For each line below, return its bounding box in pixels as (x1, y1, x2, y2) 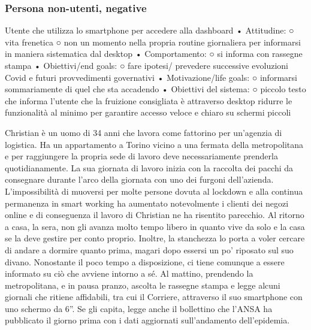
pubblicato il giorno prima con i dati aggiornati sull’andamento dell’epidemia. (5, 314, 290, 326)
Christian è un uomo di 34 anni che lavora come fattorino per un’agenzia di (5, 126, 282, 138)
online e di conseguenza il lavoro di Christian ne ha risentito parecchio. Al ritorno (5, 208, 304, 221)
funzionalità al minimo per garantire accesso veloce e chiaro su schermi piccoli (5, 106, 291, 119)
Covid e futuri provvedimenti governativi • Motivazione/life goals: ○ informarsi (5, 71, 297, 83)
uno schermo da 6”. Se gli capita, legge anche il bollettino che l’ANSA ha (5, 302, 273, 314)
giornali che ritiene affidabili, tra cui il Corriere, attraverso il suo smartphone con (5, 290, 303, 303)
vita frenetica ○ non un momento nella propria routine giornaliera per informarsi (5, 35, 301, 48)
